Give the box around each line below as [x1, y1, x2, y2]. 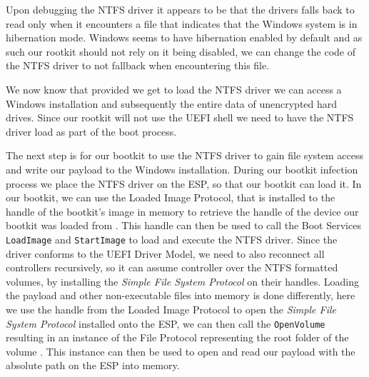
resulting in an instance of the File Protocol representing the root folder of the [6, 330, 349, 345]
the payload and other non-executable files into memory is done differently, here [6, 288, 355, 303]
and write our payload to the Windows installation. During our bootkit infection [6, 161, 358, 176]
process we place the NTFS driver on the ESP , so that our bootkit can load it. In [6, 176, 362, 191]
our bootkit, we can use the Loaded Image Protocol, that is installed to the [6, 190, 335, 205]
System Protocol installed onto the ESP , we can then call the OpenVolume [6, 316, 325, 331]
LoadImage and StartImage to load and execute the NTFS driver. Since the [6, 231, 338, 246]
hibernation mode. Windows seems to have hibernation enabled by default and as [6, 30, 363, 45]
